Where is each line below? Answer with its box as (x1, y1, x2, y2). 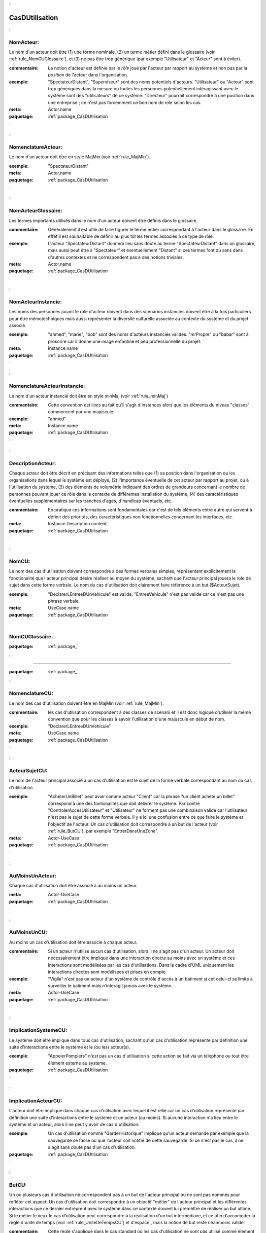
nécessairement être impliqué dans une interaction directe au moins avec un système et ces (48, 955, 235, 961)
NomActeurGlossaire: (9, 207, 63, 214)
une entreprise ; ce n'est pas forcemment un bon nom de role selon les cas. (48, 99, 202, 106)
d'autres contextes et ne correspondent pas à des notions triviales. (48, 254, 184, 260)
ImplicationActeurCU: (9, 1097, 63, 1104)
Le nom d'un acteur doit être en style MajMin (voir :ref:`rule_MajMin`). (9, 154, 150, 160)
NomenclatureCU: (9, 690, 54, 697)
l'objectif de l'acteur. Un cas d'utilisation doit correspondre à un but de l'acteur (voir (48, 821, 218, 827)
